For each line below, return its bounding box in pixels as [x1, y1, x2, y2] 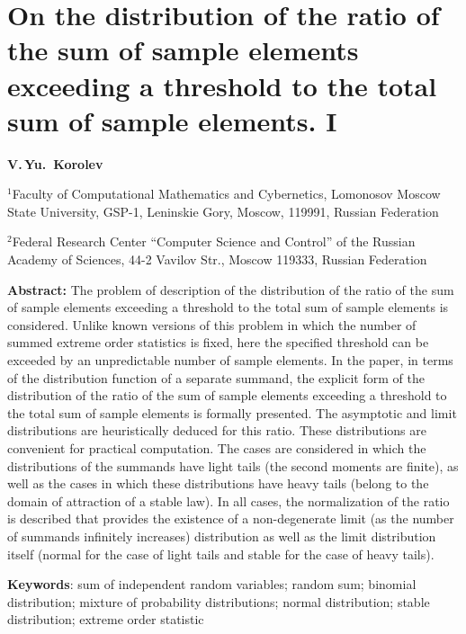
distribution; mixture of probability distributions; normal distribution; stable [7, 592, 430, 611]
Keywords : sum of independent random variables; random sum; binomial [7, 575, 417, 594]
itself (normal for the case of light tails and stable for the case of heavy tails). [7, 544, 435, 563]
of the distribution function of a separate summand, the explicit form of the [7, 368, 425, 387]
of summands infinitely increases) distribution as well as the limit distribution [7, 526, 436, 545]
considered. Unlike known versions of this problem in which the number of [7, 315, 417, 334]
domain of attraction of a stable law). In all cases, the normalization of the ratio [7, 491, 450, 510]
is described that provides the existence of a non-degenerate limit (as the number [7, 509, 454, 528]
